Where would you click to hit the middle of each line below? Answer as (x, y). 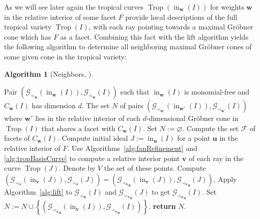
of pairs (132, 105)
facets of (17, 138)
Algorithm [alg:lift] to (38, 191)
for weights (227, 7)
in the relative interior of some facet (60, 17)
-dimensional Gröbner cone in (192, 118)
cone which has (28, 36)
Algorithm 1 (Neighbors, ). (49, 73)
